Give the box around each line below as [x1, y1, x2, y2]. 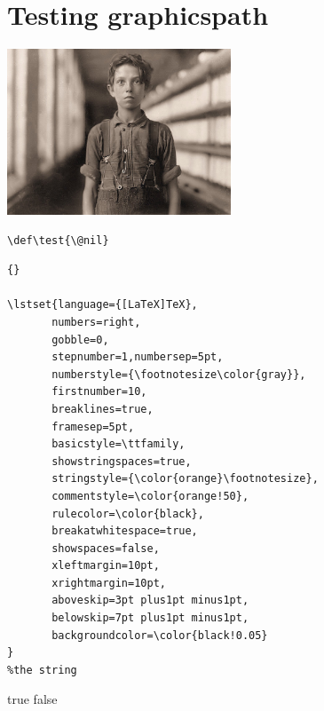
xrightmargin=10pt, [51, 576, 166, 589]
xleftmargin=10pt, [51, 559, 160, 573]
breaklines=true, [51, 402, 154, 415]
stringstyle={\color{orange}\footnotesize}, [51, 472, 319, 486]
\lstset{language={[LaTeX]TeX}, [7, 298, 198, 312]
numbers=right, [51, 315, 141, 328]
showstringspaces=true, [51, 454, 192, 468]
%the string [7, 663, 77, 676]
